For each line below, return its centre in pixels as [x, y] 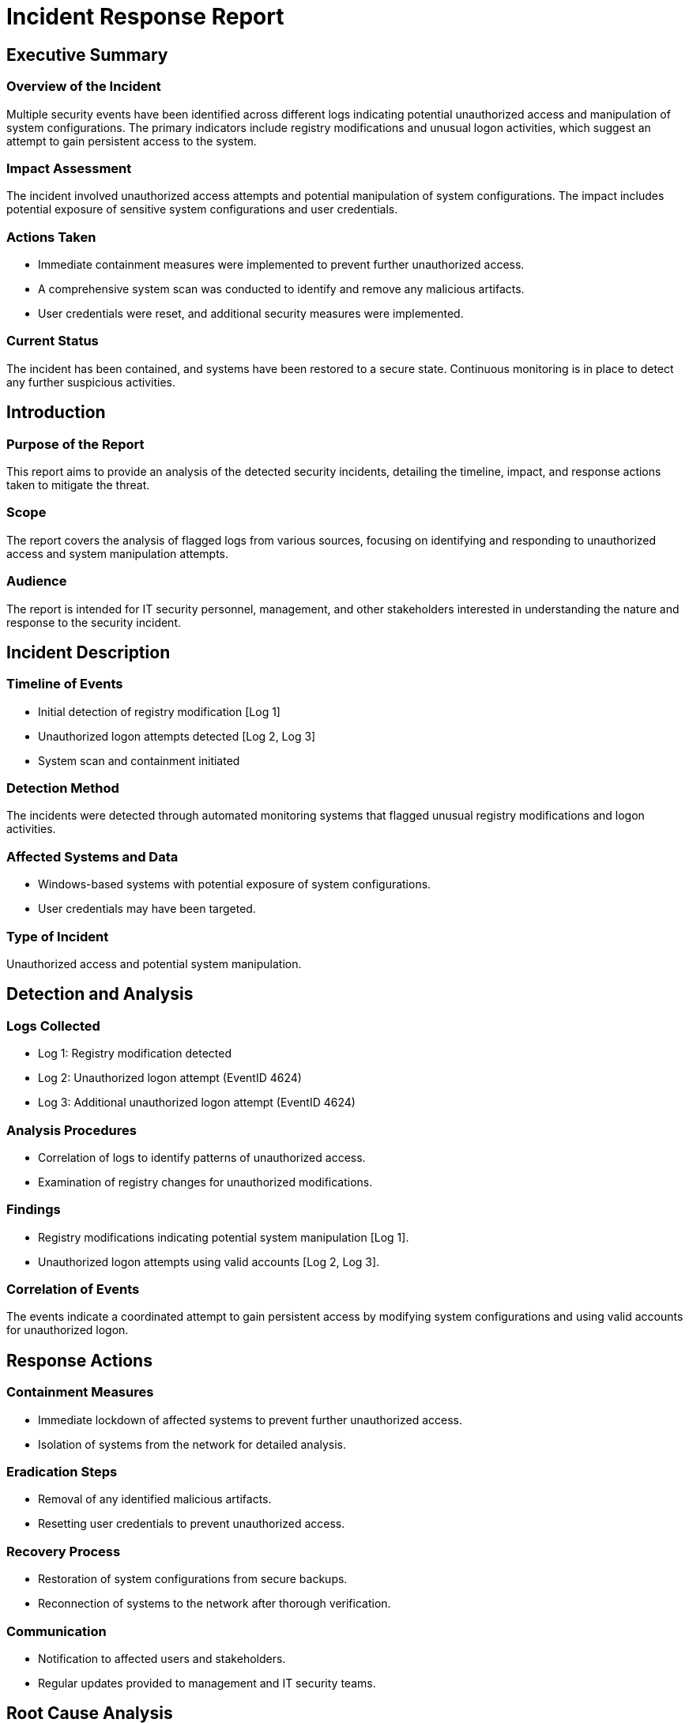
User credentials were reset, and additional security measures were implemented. [251, 314]
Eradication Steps [62, 1472]
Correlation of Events [73, 1289]
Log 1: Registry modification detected [135, 1054]
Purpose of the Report [75, 444]
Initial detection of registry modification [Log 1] [159, 711]
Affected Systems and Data [92, 856]
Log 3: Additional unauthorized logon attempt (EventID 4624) [197, 1103]
